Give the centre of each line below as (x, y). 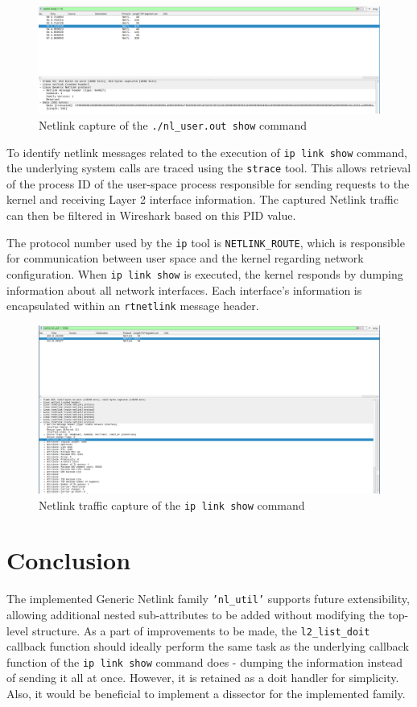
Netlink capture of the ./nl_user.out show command (173, 124)
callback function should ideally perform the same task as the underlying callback (208, 646)
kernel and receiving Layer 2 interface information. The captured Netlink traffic (202, 199)
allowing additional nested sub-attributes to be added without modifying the (196, 614)
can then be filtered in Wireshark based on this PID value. (151, 215)
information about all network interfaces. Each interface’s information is (184, 289)
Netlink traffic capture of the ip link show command (172, 504)
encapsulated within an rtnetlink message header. (133, 306)
